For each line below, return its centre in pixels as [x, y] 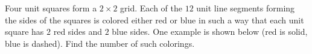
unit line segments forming [246, 8]
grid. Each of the [151, 8]
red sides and [78, 31]
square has [24, 31]
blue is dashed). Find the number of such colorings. [100, 43]
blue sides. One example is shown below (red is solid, [210, 31]
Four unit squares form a [51, 8]
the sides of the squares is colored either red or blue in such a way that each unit [154, 19]
